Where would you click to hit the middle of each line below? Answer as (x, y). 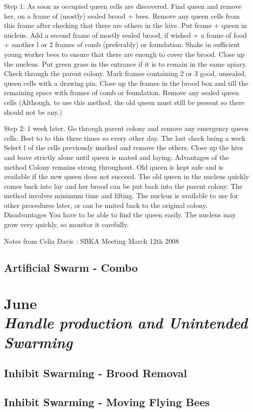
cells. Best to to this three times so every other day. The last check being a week (125, 138)
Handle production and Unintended (126, 323)
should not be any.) (33, 112)
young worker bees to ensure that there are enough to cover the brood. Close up (124, 54)
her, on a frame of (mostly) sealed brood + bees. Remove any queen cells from (122, 15)
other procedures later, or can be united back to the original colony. (106, 205)
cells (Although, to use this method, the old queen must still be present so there (124, 102)
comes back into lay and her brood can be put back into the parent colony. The (123, 186)
